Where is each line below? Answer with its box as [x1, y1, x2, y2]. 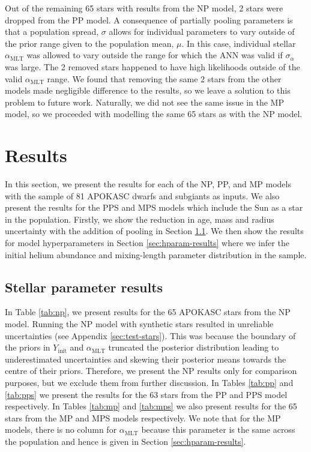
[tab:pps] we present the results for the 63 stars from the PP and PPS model [5, 388, 288, 400]
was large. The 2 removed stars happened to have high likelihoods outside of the [5, 60, 300, 73]
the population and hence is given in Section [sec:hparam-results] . [5, 435, 246, 447]
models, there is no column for [5, 423, 117, 436]
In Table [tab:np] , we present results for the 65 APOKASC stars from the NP [5, 306, 291, 318]
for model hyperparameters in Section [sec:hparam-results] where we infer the [5, 237, 289, 249]
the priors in [5, 341, 50, 354]
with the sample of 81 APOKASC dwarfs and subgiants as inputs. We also [5, 189, 280, 202]
